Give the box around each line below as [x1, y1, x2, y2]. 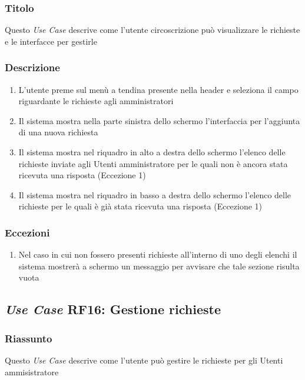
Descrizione [5, 60, 60, 75]
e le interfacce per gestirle [5, 35, 97, 47]
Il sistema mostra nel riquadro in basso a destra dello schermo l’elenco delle [18, 188, 291, 201]
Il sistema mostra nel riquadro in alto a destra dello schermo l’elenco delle [18, 146, 286, 158]
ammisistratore [5, 365, 59, 378]
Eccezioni [5, 225, 50, 239]
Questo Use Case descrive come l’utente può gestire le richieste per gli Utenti [5, 354, 283, 366]
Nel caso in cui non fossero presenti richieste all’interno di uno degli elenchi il [18, 248, 297, 261]
